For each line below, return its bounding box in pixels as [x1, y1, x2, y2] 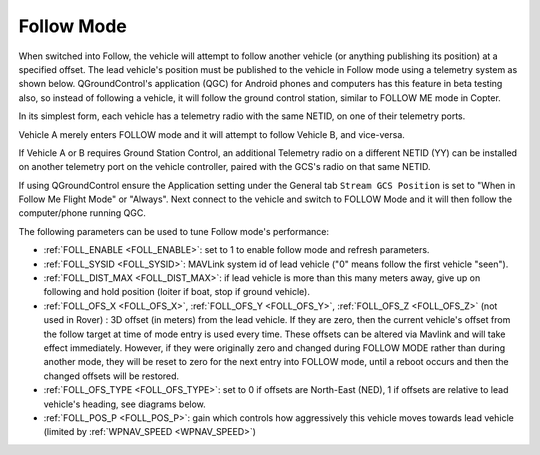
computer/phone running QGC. [18, 207, 147, 219]
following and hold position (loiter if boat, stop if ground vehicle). [43, 286, 310, 298]
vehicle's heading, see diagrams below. [43, 398, 207, 410]
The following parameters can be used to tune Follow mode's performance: [18, 225, 330, 237]
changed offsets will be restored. [43, 370, 180, 382]
